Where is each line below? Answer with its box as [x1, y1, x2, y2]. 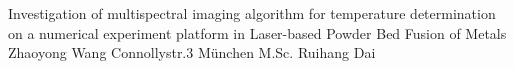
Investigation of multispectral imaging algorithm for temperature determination [8, 3, 496, 23]
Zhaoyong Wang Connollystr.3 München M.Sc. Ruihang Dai [8, 42, 376, 63]
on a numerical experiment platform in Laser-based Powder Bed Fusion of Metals [8, 22, 507, 43]
